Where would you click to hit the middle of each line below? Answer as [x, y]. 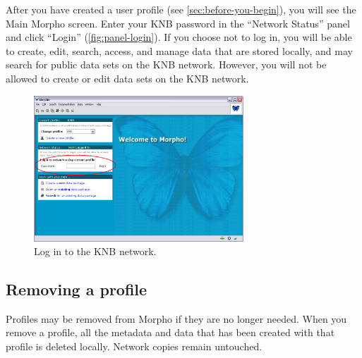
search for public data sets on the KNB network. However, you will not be [166, 64]
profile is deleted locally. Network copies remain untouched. [134, 346]
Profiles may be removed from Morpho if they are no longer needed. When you [176, 318]
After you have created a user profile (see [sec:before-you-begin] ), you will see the [181, 9]
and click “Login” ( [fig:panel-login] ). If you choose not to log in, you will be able [179, 37]
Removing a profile [77, 289]
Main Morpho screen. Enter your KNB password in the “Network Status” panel [178, 23]
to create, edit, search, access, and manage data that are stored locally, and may [179, 50]
